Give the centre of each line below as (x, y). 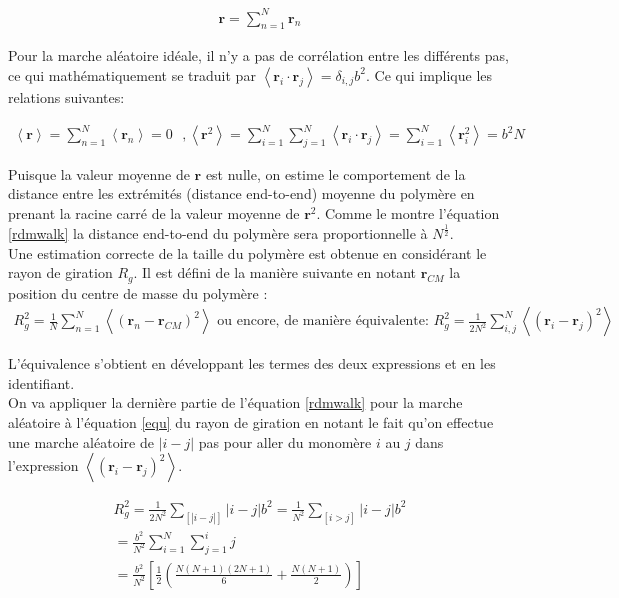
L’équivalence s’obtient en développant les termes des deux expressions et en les (252, 363)
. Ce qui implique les (429, 74)
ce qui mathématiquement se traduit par (132, 74)
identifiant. (41, 382)
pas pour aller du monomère (285, 441)
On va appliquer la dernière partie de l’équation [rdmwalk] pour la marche (235, 402)
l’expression (43, 465)
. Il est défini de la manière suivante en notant (274, 272)
